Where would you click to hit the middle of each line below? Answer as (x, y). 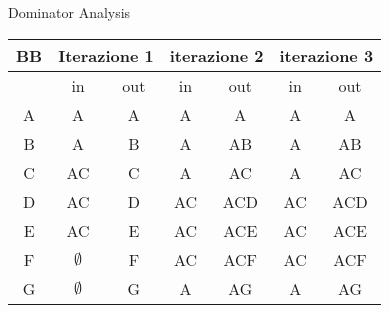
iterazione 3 (326, 55)
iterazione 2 (216, 55)
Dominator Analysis (69, 12)
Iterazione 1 (106, 55)
